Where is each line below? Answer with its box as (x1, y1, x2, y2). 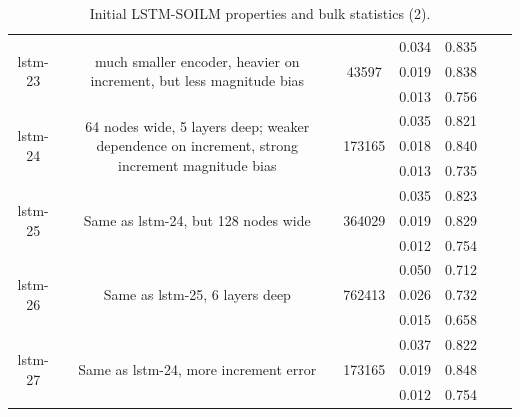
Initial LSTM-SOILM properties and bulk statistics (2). (89, 3, 431, 23)
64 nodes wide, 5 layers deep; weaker (85, 115, 310, 136)
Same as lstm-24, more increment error (78, 358, 317, 379)
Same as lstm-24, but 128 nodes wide (83, 209, 311, 230)
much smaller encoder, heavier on (95, 50, 300, 71)
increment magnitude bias (118, 154, 277, 175)
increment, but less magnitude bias (90, 70, 305, 91)
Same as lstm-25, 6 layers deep (103, 284, 291, 305)
